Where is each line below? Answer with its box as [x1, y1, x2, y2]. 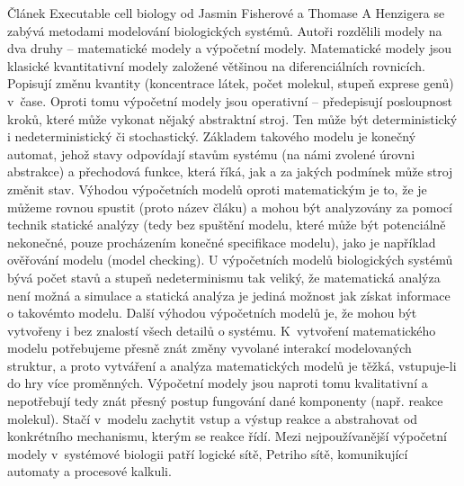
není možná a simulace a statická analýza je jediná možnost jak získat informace [7, 285, 451, 304]
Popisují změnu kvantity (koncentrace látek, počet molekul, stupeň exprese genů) [7, 74, 454, 93]
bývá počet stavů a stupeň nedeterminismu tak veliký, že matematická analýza [7, 267, 441, 286]
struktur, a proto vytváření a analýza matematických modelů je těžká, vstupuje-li [7, 355, 457, 374]
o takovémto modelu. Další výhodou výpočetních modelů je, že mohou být [7, 303, 417, 322]
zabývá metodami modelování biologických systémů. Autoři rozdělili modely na [7, 21, 442, 40]
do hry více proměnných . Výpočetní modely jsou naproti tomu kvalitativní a [7, 373, 428, 392]
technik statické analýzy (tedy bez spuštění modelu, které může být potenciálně [7, 215, 446, 234]
